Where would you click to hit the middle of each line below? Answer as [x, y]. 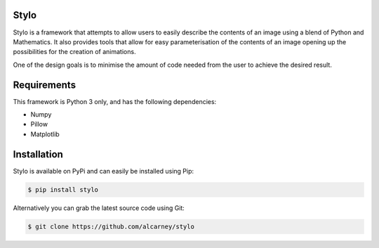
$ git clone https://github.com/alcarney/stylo [111, 226]
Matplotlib [45, 134]
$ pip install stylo [63, 189]
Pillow [39, 124]
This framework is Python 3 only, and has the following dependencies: [115, 101]
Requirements [45, 85]
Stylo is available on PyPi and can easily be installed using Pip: [104, 171]
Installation [38, 154]
